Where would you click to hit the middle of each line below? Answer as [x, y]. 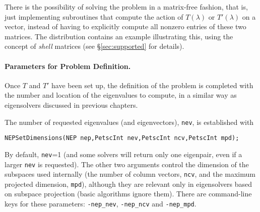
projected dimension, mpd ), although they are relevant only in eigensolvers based [128, 184]
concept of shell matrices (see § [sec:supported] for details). [94, 46]
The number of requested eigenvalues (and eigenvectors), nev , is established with [129, 122]
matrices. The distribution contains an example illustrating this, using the [119, 36]
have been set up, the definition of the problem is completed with [152, 85]
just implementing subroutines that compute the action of [94, 16]
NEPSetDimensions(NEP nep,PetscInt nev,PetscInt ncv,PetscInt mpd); [122, 138]
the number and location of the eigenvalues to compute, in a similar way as [121, 95]
